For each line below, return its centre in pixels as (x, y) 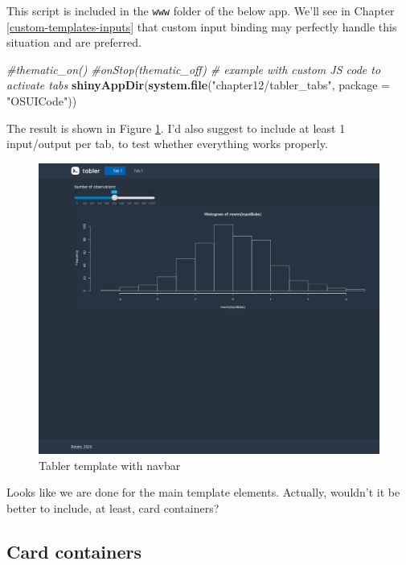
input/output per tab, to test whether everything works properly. (167, 144)
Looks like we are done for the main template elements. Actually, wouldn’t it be (203, 492)
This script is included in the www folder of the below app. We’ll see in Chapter (201, 10)
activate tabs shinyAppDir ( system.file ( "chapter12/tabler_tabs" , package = (199, 85)
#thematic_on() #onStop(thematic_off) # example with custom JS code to (194, 69)
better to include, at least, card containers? (113, 508)
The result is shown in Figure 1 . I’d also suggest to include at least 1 (176, 128)
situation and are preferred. (74, 42)
